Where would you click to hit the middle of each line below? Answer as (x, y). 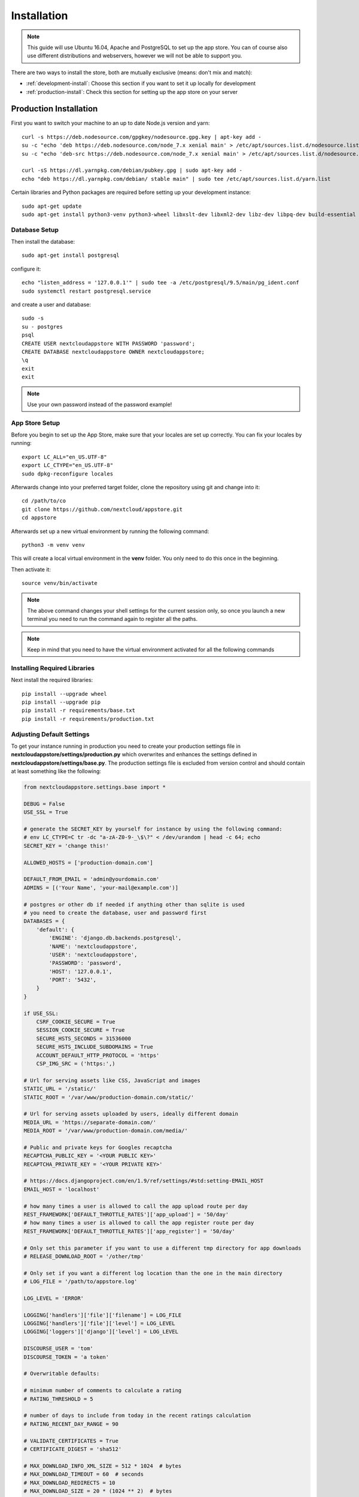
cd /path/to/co (44, 501)
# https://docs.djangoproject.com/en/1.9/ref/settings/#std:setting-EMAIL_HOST (144, 1181)
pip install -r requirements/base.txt (79, 710)
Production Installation (54, 109)
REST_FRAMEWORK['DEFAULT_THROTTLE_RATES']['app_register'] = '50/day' (130, 1231)
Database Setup (35, 229)
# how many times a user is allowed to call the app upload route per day (136, 1206)
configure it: (26, 269)
